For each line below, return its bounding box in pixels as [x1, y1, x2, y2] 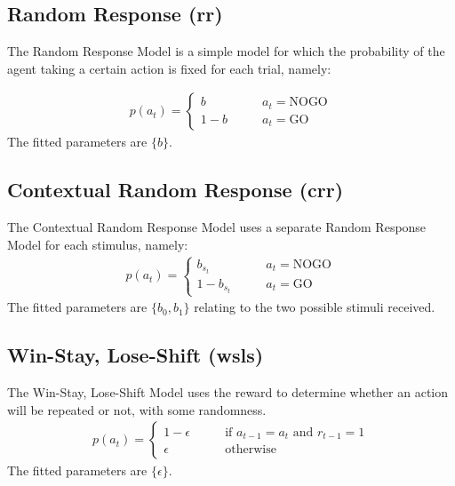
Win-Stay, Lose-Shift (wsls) [7, 341, 264, 369]
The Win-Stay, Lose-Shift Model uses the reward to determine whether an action [7, 382, 449, 401]
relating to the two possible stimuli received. [194, 298, 435, 316]
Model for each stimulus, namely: [7, 235, 188, 253]
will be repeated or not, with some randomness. [7, 400, 267, 418]
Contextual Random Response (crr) [7, 176, 344, 203]
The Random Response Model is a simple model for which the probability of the [7, 42, 445, 60]
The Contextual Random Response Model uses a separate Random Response [7, 218, 427, 236]
